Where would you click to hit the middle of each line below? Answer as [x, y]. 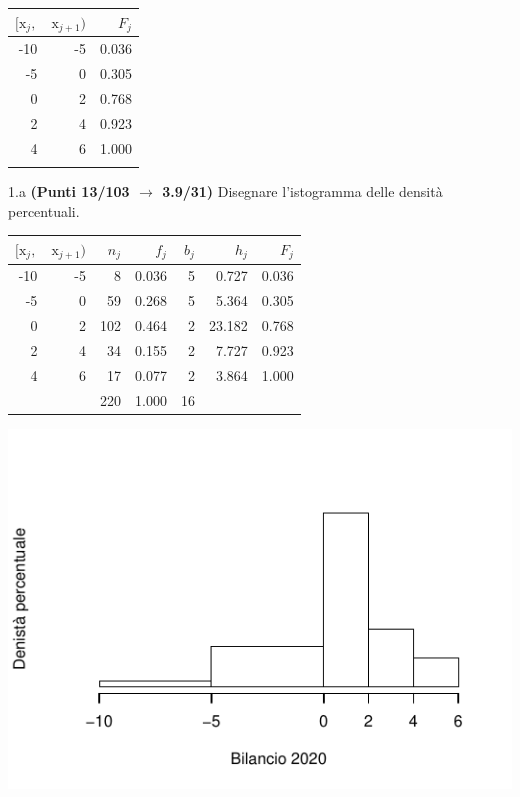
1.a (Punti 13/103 [69, 190]
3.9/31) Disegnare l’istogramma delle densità [302, 190]
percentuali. [44, 210]
